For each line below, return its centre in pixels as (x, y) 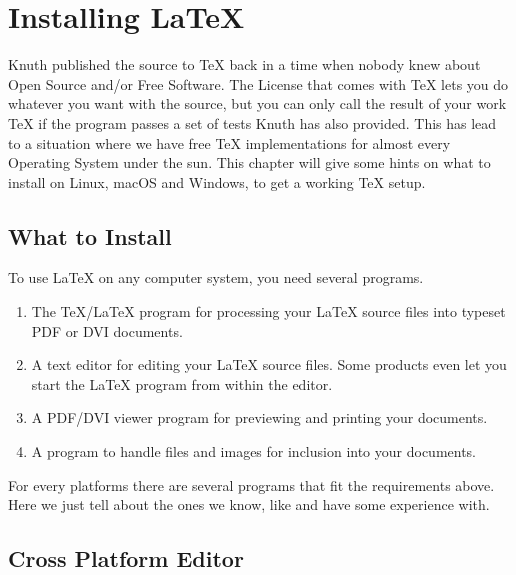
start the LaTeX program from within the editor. (182, 383)
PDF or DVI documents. (107, 330)
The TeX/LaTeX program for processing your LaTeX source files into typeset (268, 311)
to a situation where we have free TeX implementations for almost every (229, 142)
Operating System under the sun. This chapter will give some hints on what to (249, 162)
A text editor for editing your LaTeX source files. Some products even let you (269, 364)
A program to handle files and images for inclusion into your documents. (254, 451)
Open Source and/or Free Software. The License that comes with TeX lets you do (258, 83)
